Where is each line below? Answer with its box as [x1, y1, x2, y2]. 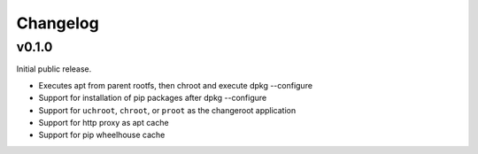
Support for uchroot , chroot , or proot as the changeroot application [38, 104, 297, 115]
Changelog [16, 13, 99, 33]
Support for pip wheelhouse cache [38, 129, 166, 141]
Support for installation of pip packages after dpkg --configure [38, 93, 267, 104]
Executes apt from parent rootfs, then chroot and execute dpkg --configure [38, 80, 313, 90]
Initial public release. [16, 64, 92, 74]
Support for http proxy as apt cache [38, 117, 169, 127]
